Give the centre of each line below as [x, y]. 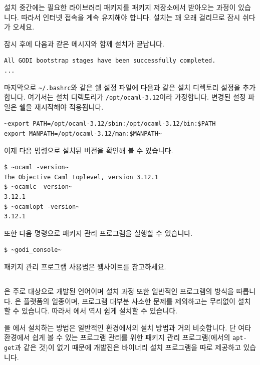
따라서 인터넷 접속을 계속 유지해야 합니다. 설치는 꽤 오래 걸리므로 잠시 [131, 17]
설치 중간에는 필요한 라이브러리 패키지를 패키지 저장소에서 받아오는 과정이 [120, 7]
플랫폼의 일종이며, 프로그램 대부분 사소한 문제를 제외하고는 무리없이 [129, 301]
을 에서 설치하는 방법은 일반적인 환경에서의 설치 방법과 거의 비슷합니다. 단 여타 [128, 327]
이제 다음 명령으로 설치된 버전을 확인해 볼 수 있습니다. [89, 150]
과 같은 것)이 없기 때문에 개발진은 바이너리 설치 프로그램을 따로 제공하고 [128, 347]
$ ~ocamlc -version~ [38, 187]
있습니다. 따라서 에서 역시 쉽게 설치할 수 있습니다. [99, 311]
